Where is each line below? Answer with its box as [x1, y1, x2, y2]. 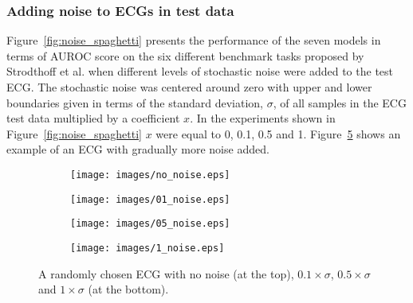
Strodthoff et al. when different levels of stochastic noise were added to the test [6, 63, 394, 80]
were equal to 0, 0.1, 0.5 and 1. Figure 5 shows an [155, 125, 401, 142]
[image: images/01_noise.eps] [70, 193, 230, 205]
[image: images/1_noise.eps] [70, 242, 225, 254]
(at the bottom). [88, 281, 169, 297]
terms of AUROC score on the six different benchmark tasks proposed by [6, 47, 364, 64]
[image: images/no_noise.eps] [70, 169, 230, 181]
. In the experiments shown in [190, 110, 336, 126]
